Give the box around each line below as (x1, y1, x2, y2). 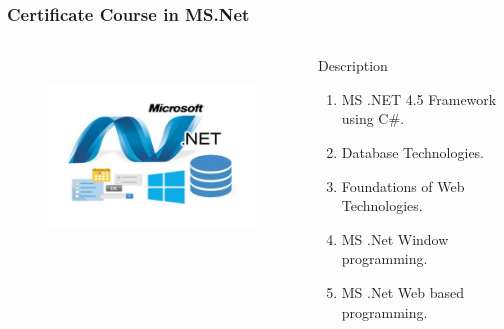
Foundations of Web (341, 175, 465, 196)
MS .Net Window (341, 228, 449, 249)
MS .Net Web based (341, 281, 464, 302)
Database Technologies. (341, 142, 485, 162)
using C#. (341, 108, 405, 129)
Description (317, 55, 388, 76)
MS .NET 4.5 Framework (341, 88, 497, 109)
